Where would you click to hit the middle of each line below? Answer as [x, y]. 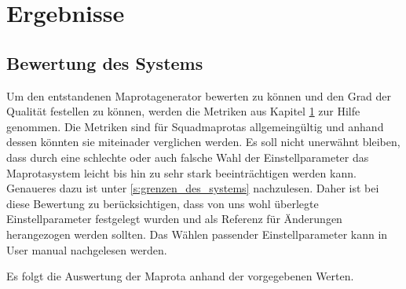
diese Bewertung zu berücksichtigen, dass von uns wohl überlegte [163, 203]
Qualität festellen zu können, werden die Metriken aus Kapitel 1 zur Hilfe [183, 111]
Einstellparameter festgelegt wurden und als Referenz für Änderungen [174, 219]
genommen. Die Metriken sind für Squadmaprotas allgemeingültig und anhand [195, 126]
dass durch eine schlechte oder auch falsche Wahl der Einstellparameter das [188, 157]
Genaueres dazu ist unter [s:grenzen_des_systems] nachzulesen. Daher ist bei [193, 188]
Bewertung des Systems [105, 62]
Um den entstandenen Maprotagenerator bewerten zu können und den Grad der [199, 95]
